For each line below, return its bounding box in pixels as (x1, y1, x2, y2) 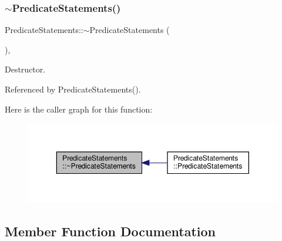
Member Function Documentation (5, 222, 216, 240)
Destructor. (5, 63, 46, 75)
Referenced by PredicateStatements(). (5, 83, 141, 95)
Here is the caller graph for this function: (5, 103, 153, 115)
